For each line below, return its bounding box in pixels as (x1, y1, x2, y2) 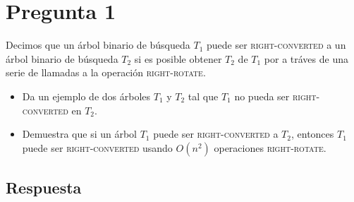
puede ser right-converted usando (22, 140, 173, 155)
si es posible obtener (134, 51, 222, 66)
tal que (188, 88, 219, 103)
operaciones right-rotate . (214, 140, 326, 155)
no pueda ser (234, 88, 290, 103)
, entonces (291, 126, 334, 141)
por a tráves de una (264, 51, 348, 66)
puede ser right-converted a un (206, 37, 346, 52)
